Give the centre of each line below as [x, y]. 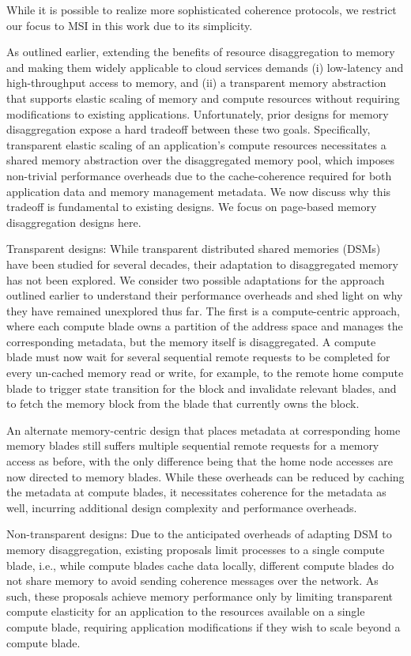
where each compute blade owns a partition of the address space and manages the [205, 326]
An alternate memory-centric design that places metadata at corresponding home [204, 430]
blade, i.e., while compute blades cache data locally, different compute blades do [200, 565]
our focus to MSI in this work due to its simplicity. [130, 25]
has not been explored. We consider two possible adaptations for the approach [196, 279]
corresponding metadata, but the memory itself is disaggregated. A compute [191, 341]
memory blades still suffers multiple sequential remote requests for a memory [193, 445]
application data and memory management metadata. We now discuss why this [199, 191]
